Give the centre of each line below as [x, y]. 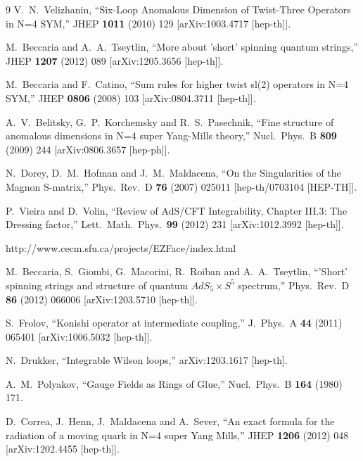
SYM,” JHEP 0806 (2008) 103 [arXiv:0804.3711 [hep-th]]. [131, 97]
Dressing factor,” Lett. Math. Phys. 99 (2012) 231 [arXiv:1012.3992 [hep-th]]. [175, 224]
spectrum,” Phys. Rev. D [294, 285]
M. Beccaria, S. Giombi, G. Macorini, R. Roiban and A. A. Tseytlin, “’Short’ [177, 271]
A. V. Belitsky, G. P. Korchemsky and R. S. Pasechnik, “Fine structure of [170, 121]
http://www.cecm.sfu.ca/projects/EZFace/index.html [121, 247]
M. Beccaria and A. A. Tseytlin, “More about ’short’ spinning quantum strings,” [182, 47]
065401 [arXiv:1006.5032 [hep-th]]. [79, 336]
